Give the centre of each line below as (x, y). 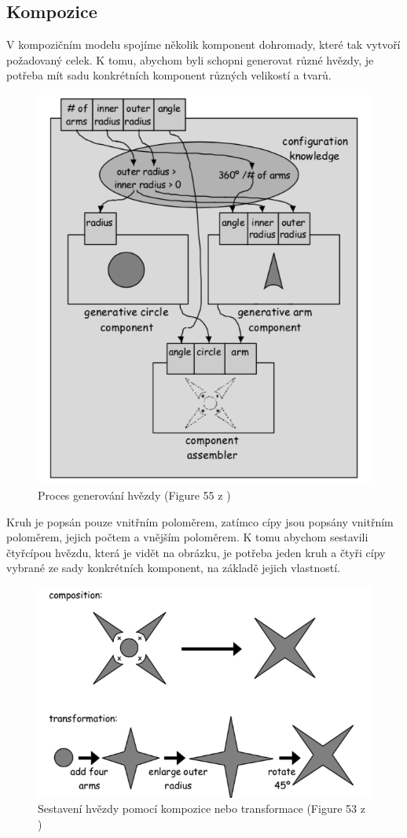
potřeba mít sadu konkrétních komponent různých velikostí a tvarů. (169, 75)
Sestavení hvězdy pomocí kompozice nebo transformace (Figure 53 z (202, 808)
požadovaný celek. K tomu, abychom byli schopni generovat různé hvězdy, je (190, 59)
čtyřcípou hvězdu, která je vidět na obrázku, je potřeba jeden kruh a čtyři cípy (196, 552)
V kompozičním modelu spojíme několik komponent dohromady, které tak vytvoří (203, 44)
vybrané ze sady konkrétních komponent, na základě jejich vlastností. (173, 568)
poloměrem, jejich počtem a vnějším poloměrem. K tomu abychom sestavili (187, 537)
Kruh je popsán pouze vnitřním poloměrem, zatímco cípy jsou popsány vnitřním (200, 521)
